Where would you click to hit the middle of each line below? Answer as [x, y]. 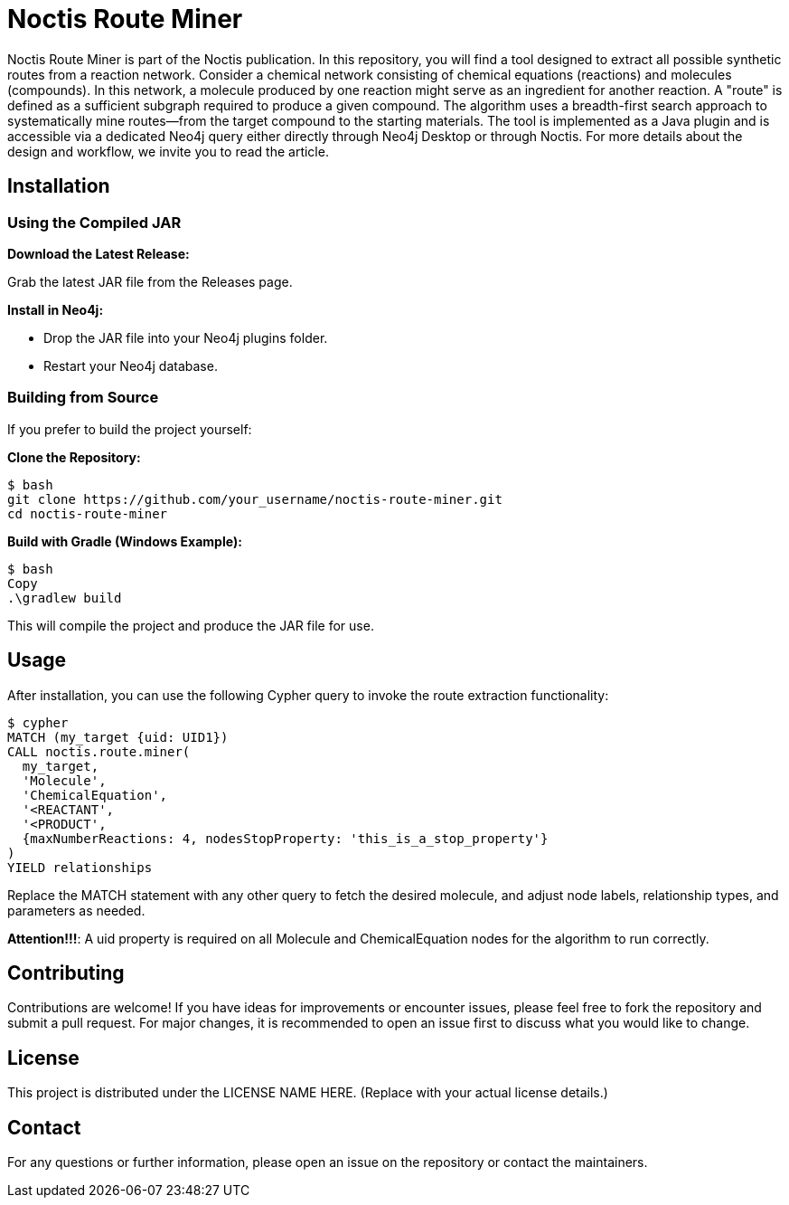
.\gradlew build [65, 598]
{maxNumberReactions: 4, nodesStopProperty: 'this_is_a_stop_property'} [285, 838]
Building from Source [83, 398]
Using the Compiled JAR [94, 222]
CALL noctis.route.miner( [99, 751]
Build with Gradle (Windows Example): [125, 541]
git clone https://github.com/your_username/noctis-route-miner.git [255, 499]
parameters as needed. [76, 910]
